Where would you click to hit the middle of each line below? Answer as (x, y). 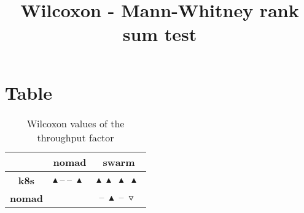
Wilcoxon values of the (76, 123)
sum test (160, 34)
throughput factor (76, 137)
